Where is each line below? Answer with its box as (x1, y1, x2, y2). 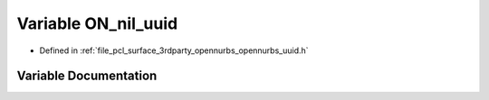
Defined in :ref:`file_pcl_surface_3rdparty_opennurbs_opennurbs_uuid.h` (39, 45, 309, 56)
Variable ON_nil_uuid (16, 14, 178, 33)
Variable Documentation (16, 68, 158, 84)
